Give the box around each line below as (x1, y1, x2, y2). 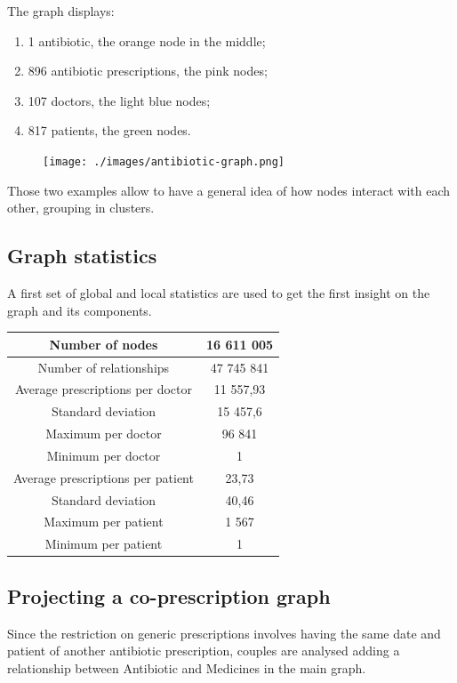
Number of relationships (37, 358, 170, 376)
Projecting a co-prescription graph (7, 582, 331, 609)
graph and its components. (7, 301, 152, 319)
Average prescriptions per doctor (14, 380, 193, 398)
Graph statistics (7, 242, 157, 269)
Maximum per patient (44, 512, 164, 531)
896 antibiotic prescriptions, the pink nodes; (28, 61, 268, 80)
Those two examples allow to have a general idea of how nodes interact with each (7, 181, 451, 199)
